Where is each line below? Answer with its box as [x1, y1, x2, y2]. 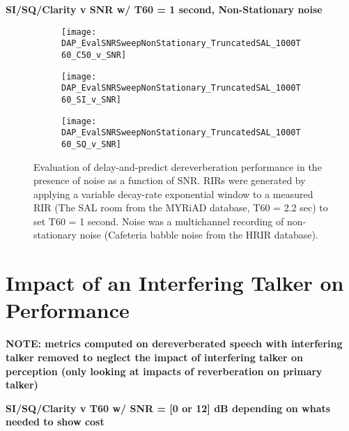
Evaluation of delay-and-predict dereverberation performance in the [33, 159, 322, 174]
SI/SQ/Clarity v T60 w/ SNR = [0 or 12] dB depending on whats [6, 400, 331, 415]
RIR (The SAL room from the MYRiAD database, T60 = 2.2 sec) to [33, 200, 328, 215]
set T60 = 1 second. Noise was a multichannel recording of [33, 213, 284, 228]
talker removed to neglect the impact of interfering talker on [6, 349, 304, 364]
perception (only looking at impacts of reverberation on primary [6, 363, 323, 378]
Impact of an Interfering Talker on [6, 269, 344, 297]
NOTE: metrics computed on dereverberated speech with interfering [6, 336, 343, 351]
